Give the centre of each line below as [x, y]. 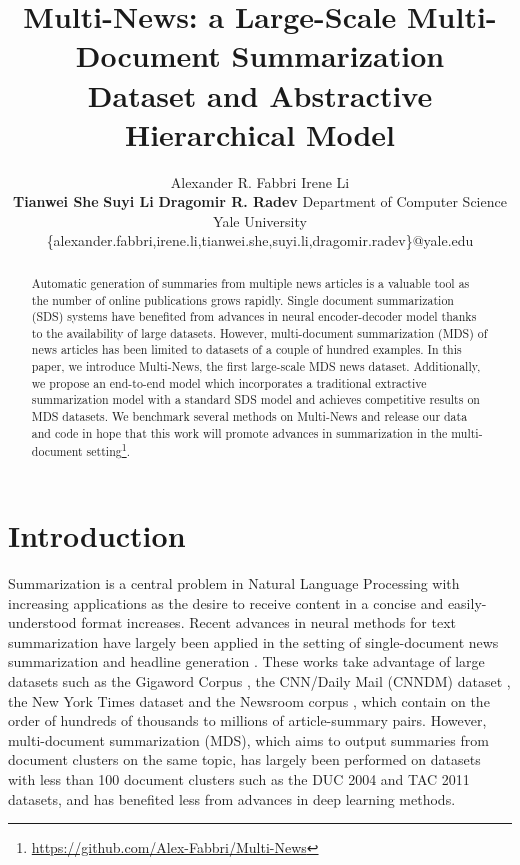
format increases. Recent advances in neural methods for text [268, 622]
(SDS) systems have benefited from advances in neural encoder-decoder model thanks [254, 316]
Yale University [260, 220]
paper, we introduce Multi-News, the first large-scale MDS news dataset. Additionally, [256, 366]
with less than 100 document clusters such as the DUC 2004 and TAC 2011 [239, 778]
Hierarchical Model [260, 133]
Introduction [97, 535]
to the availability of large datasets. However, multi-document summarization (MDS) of [259, 332]
